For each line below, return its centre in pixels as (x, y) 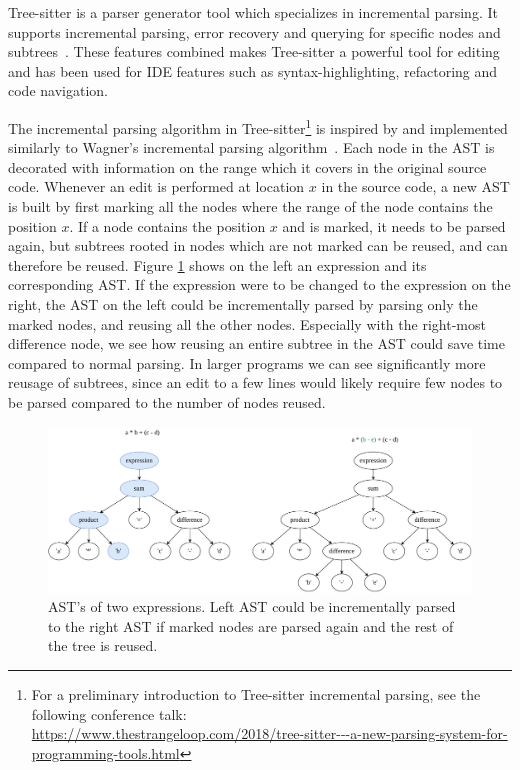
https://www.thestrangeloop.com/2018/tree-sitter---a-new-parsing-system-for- (269, 733)
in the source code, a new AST (415, 186)
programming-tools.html (105, 752)
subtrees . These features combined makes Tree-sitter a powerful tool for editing (254, 51)
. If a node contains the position (167, 225)
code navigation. (58, 90)
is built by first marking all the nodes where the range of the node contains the (250, 206)
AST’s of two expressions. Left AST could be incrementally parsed (252, 606)
